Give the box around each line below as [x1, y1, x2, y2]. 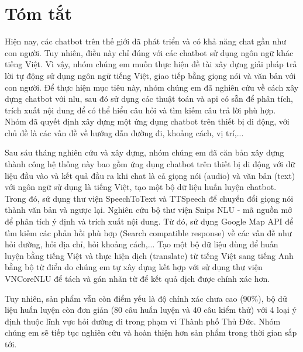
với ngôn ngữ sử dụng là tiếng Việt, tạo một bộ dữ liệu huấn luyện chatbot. [5, 181, 277, 193]
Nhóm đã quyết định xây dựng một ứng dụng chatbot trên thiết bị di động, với [5, 115, 290, 127]
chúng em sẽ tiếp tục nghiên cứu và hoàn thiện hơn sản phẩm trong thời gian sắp [5, 326, 297, 339]
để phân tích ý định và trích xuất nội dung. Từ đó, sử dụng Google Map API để [5, 215, 294, 227]
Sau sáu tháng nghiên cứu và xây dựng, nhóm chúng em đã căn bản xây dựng [5, 146, 284, 158]
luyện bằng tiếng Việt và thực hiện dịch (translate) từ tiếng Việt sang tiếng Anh [5, 249, 294, 261]
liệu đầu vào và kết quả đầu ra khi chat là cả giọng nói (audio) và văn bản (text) [5, 169, 295, 181]
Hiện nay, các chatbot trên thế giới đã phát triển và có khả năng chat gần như [5, 35, 287, 47]
